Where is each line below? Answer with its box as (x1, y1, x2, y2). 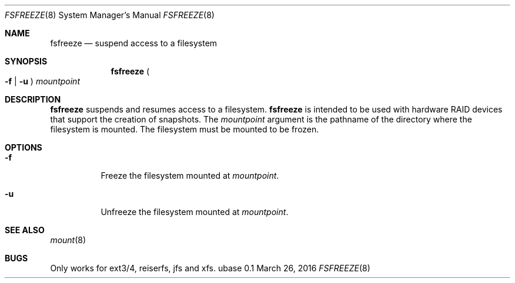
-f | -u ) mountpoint (5, 76, 80, 86)
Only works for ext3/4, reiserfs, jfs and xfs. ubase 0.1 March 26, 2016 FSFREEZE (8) (50, 263, 370, 273)
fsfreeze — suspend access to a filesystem (50, 38, 218, 48)
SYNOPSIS (5, 56, 48, 66)
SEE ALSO (5, 225, 45, 235)
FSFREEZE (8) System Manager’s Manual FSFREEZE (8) (5, 10, 215, 20)
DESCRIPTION (5, 94, 61, 104)
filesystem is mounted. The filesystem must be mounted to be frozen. (50, 124, 319, 134)
